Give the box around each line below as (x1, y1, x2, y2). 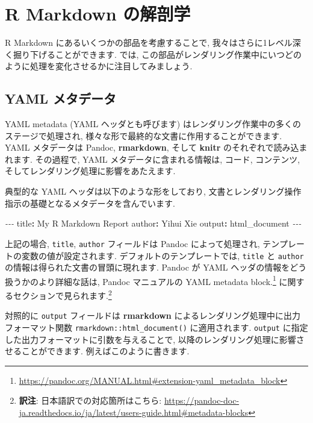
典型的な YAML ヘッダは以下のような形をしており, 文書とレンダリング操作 (5, 185, 302, 198)
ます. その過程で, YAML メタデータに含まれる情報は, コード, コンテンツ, (13, 152, 300, 165)
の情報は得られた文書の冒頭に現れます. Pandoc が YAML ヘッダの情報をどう (5, 261, 307, 274)
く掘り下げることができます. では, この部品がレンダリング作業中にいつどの (5, 48, 302, 60)
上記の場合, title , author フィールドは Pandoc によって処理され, (5, 237, 260, 249)
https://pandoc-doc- (164, 394, 240, 407)
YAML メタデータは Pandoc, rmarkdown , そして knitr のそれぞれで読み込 (5, 141, 299, 154)
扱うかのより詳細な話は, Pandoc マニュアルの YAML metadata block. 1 (5, 273, 276, 287)
